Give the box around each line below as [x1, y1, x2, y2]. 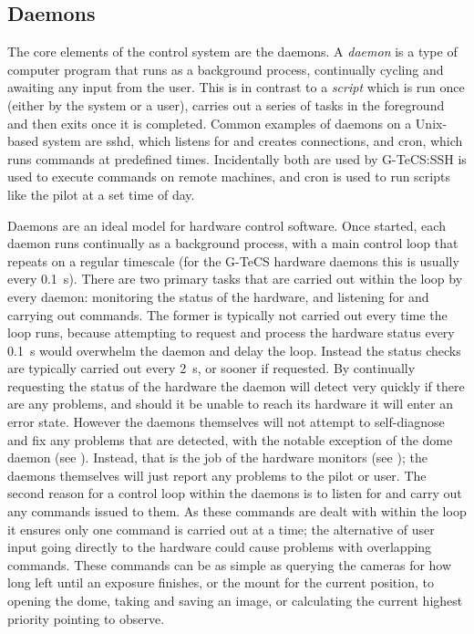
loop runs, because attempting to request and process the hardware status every [7, 323, 455, 342]
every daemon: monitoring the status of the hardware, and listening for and [7, 286, 429, 306]
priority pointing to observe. [7, 608, 165, 628]
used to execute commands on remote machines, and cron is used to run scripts [7, 167, 450, 186]
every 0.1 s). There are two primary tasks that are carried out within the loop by [7, 269, 463, 288]
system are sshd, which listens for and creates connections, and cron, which [42, 131, 463, 151]
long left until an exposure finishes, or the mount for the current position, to [7, 573, 434, 592]
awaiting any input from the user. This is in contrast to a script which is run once [7, 78, 465, 97]
